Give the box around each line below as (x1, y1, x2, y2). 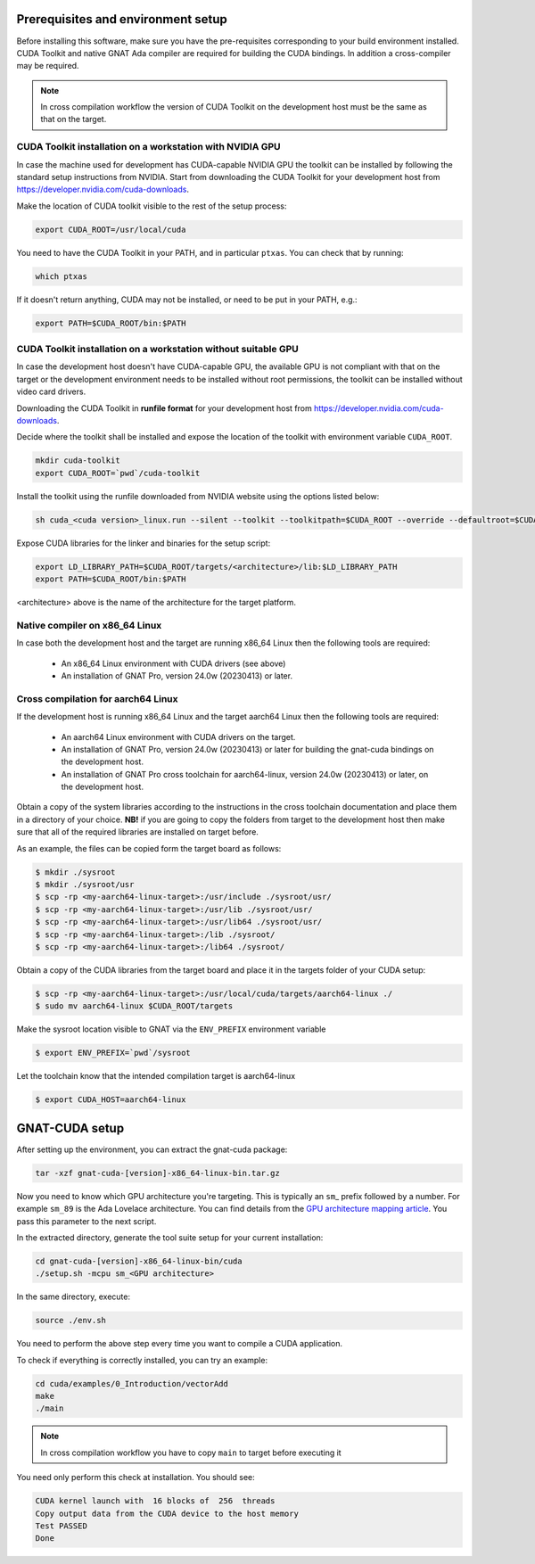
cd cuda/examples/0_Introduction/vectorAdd (35, 1379, 229, 1388)
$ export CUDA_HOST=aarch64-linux (35, 1095, 186, 1105)
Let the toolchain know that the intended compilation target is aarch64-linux (16, 1071, 296, 1082)
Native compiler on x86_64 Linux (16, 619, 162, 631)
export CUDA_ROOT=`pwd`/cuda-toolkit (35, 468, 201, 478)
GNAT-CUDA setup (16, 1120, 125, 1136)
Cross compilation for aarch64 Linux (16, 692, 178, 704)
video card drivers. (16, 386, 86, 397)
